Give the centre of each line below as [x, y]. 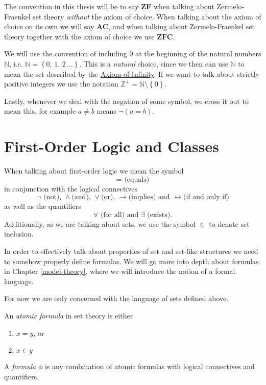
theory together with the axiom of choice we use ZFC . [90, 36]
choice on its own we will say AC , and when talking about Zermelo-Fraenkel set [129, 26]
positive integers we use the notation [61, 84]
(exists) [159, 215]
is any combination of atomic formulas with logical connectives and [150, 366]
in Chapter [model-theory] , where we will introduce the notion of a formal [120, 271]
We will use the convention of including [66, 54]
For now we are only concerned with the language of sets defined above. [116, 298]
